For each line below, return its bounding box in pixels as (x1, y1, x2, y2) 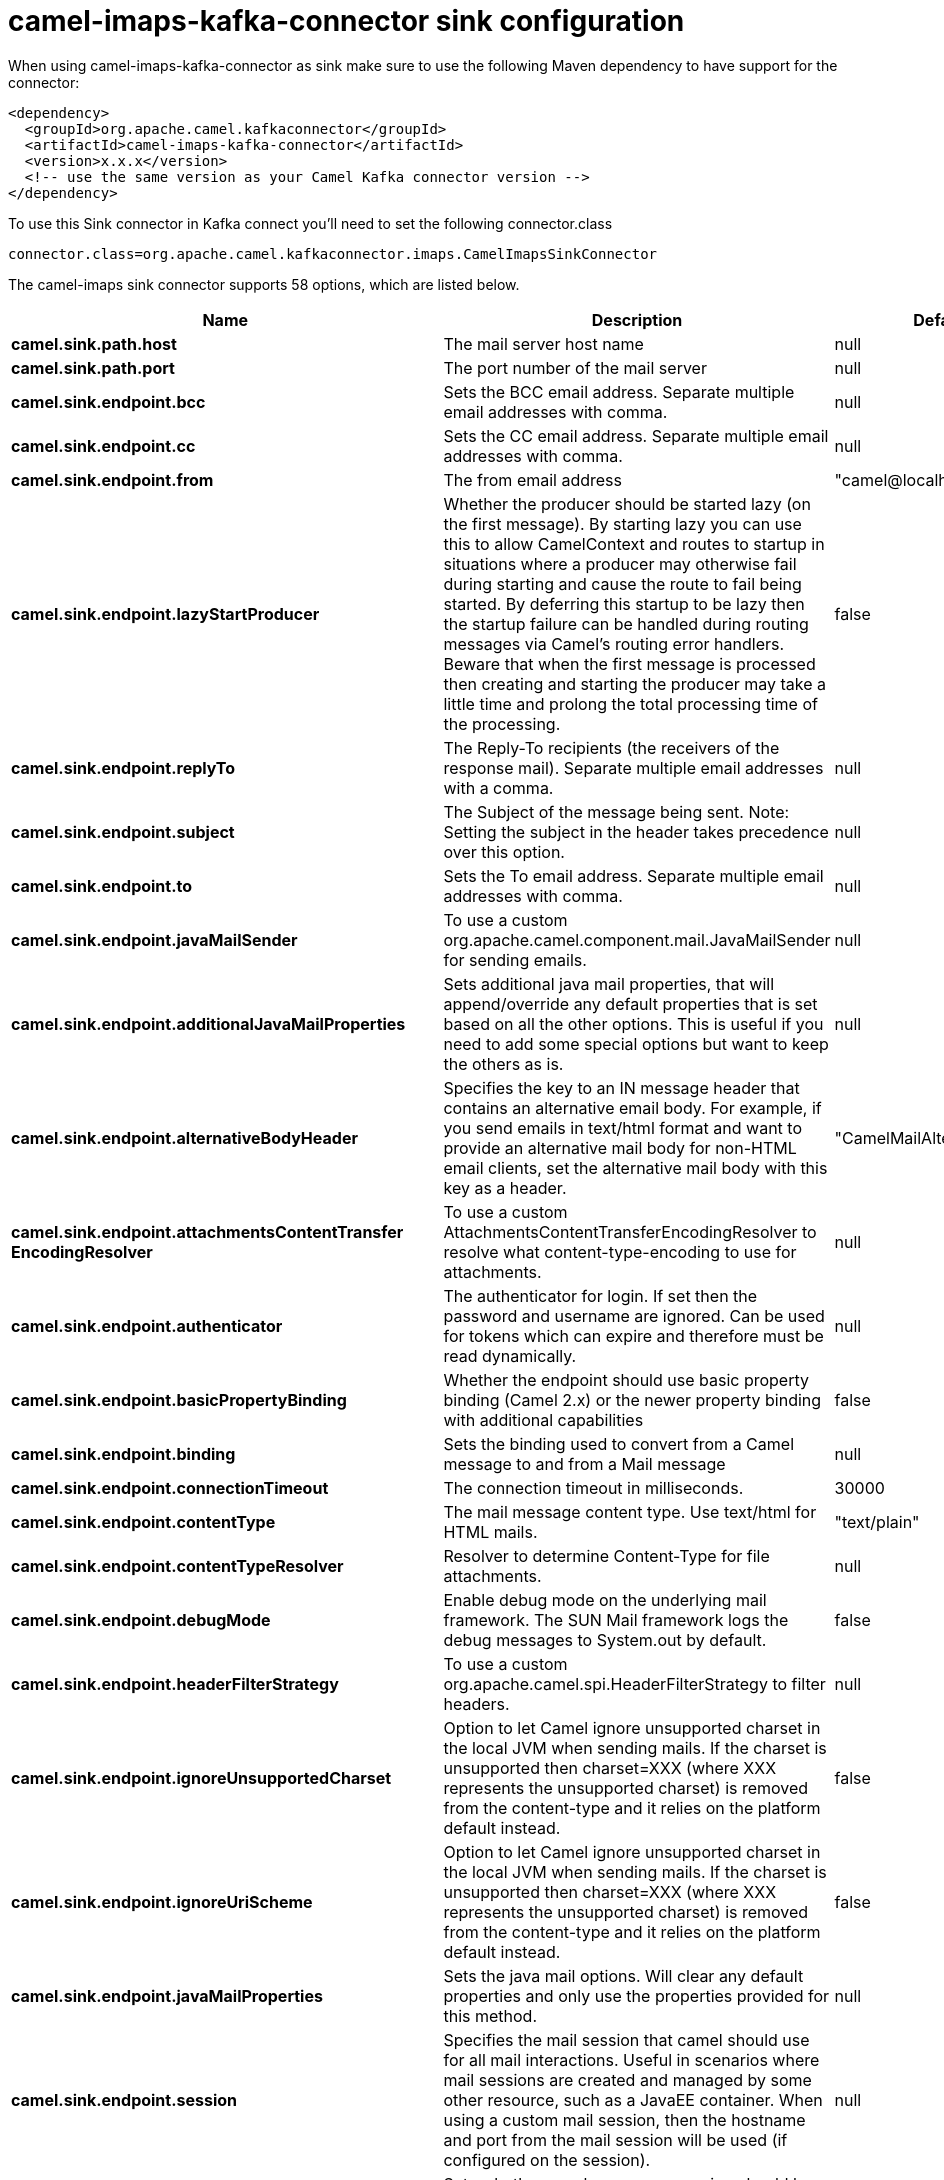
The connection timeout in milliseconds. (443, 1477, 744, 1498)
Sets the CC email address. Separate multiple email (443, 425, 829, 446)
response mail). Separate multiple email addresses (443, 757, 824, 778)
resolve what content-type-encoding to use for (443, 1241, 797, 1262)
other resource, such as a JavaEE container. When (443, 2089, 823, 2110)
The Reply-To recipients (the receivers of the (443, 737, 780, 758)
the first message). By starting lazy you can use (443, 513, 802, 534)
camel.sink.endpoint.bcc (11, 391, 206, 412)
